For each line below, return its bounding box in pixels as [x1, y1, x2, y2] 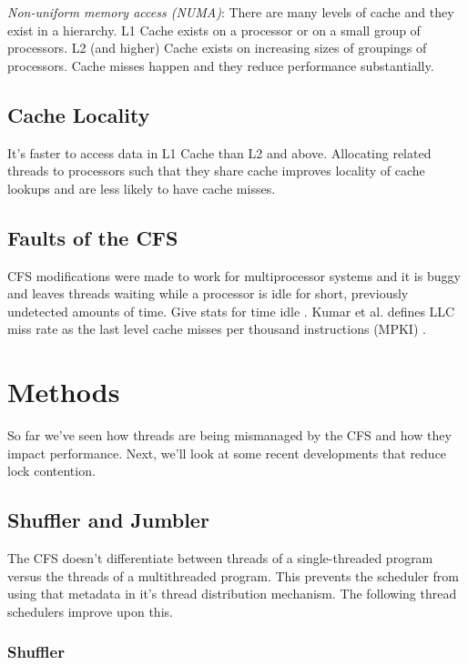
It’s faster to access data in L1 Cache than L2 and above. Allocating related [7, 143, 432, 162]
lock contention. [7, 461, 96, 480]
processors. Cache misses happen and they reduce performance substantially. [7, 55, 434, 75]
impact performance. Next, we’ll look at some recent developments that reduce [7, 443, 447, 462]
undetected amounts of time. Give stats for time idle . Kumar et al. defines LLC [7, 301, 455, 320]
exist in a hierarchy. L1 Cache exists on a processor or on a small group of [7, 20, 421, 39]
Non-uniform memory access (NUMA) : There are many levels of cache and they [7, 3, 454, 21]
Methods [7, 373, 120, 410]
